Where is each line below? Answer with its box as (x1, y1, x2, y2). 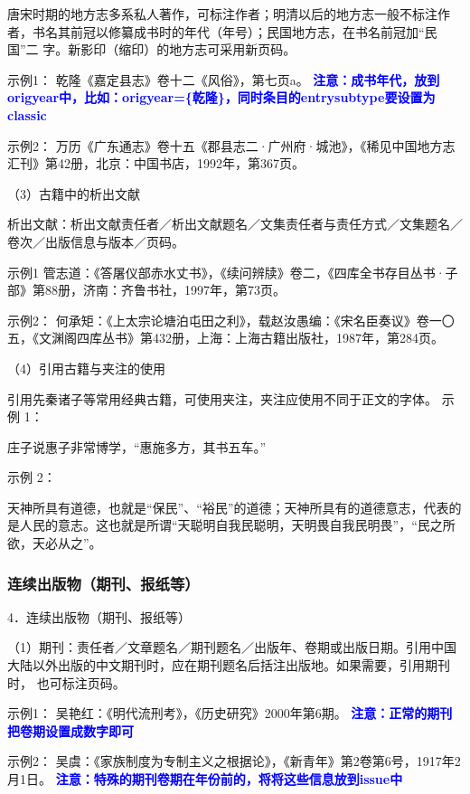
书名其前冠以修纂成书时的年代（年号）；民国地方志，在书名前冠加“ (32, 22, 425, 41)
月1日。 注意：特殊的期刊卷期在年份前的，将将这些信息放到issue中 (7, 770, 403, 789)
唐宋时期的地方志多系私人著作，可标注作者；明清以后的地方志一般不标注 (7, 5, 437, 23)
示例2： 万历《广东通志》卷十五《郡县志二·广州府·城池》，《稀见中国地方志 (7, 136, 456, 155)
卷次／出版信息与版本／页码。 (7, 232, 184, 250)
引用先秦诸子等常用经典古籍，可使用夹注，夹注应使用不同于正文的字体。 (7, 389, 437, 408)
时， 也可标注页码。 (7, 673, 126, 692)
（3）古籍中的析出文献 (7, 184, 140, 203)
